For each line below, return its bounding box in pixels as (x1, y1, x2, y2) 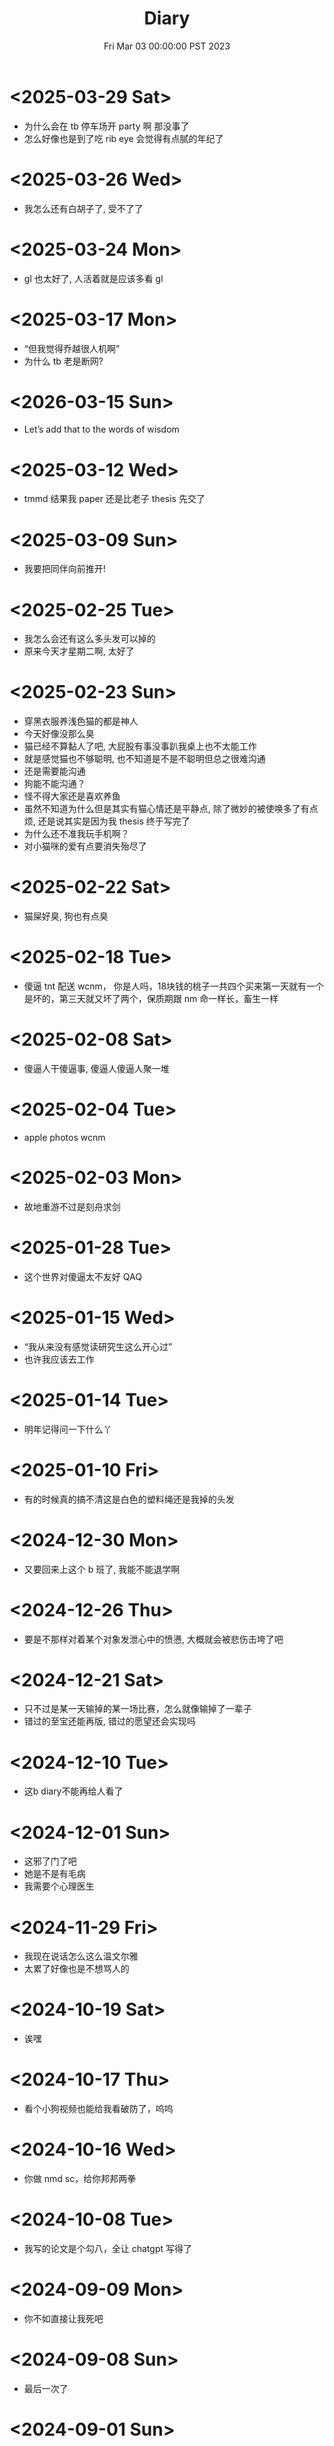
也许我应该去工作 (23, 1353, 95, 1365)
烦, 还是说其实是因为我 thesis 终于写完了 (23, 815, 191, 827)
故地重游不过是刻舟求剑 (23, 1200, 121, 1212)
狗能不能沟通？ (23, 778, 86, 790)
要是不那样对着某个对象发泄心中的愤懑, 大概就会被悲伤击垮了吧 (23, 1633, 284, 1645)
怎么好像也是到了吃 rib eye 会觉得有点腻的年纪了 (23, 132, 224, 144)
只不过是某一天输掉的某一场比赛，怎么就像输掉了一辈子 (23, 1703, 252, 1715)
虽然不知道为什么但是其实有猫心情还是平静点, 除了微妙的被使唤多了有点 (23, 803, 319, 815)
